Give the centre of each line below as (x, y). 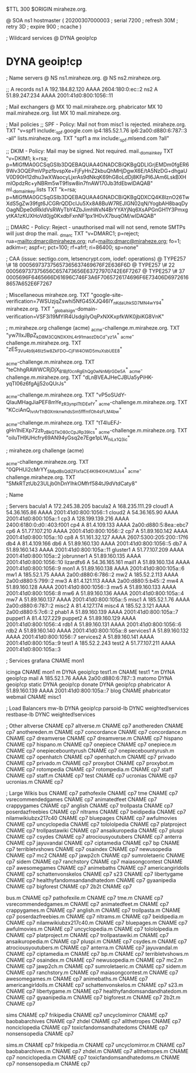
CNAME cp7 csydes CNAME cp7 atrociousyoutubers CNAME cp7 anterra (94, 836)
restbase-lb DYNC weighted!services (51, 714)
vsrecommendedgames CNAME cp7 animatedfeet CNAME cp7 (82, 799)
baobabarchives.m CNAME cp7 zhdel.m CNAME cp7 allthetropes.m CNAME (97, 1051)
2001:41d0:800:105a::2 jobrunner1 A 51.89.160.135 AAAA (73, 556)
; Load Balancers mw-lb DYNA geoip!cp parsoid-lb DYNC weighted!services (98, 708)
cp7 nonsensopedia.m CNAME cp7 (48, 1064)
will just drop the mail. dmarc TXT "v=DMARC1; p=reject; (73, 234)
